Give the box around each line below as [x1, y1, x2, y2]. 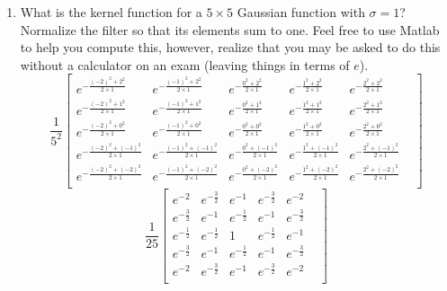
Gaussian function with [237, 3, 365, 21]
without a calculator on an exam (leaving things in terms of [20, 55, 350, 74]
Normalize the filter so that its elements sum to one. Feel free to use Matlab [20, 20, 440, 39]
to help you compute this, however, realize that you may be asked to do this [20, 38, 441, 57]
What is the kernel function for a [20, 3, 202, 21]
